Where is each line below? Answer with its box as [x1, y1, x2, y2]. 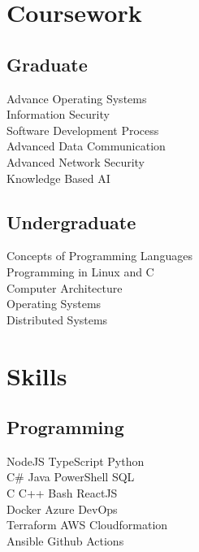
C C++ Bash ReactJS [6, 485, 118, 502]
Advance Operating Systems [6, 89, 147, 106]
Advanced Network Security [6, 153, 145, 170]
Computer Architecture [6, 279, 123, 296]
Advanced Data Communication [6, 137, 166, 154]
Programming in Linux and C [6, 263, 154, 280]
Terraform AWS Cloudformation [6, 516, 168, 533]
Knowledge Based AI [6, 169, 110, 186]
